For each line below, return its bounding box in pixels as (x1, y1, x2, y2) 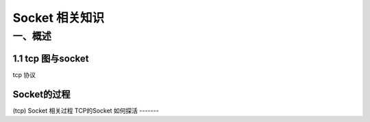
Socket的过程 (12, 89, 71, 100)
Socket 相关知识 (12, 10, 105, 25)
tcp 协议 (12, 70, 36, 78)
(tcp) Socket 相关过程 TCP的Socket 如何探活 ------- (12, 106, 159, 115)
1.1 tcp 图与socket (12, 52, 89, 64)
